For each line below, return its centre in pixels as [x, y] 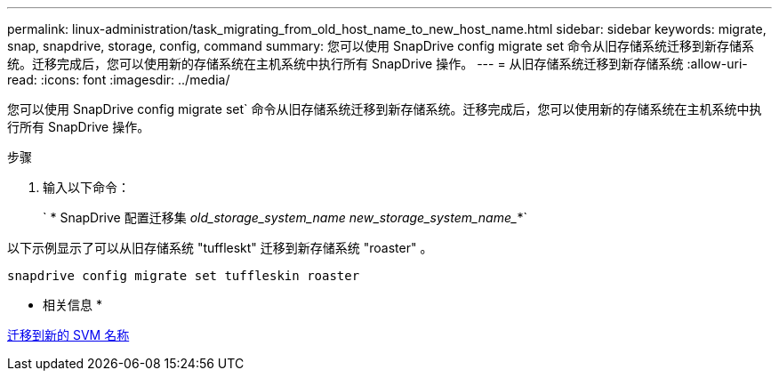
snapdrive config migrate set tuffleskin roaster [184, 276]
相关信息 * [72, 305]
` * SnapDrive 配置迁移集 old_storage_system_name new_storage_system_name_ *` [285, 217]
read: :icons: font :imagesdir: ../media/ [119, 80]
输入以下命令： [86, 187]
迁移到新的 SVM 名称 [68, 335]
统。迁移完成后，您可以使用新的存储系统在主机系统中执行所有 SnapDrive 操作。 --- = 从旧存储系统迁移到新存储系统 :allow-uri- [377, 64]
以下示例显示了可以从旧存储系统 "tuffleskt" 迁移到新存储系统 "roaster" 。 [220, 248]
